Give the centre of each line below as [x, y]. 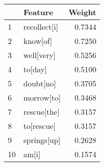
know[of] [38, 41]
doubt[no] [40, 83]
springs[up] [42, 140]
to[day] [35, 69]
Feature [38, 12]
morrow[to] [42, 97]
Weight [83, 12]
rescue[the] [42, 112]
